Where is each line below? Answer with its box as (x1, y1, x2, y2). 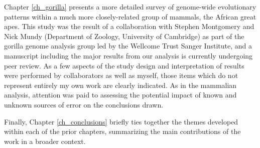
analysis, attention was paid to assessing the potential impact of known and (4, 89, 237, 100)
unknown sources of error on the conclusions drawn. (4, 99, 164, 109)
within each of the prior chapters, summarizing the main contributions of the (4, 126, 241, 136)
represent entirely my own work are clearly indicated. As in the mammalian (4, 79, 237, 90)
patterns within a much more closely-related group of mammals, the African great (4, 11, 256, 21)
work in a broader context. (4, 135, 86, 146)
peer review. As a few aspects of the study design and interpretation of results (4, 60, 244, 70)
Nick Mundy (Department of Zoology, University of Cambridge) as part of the (4, 30, 244, 41)
